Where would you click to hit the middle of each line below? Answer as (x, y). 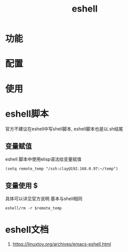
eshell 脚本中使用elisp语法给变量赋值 (43, 159)
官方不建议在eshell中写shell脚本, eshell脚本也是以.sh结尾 (64, 129)
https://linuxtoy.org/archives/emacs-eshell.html (62, 244)
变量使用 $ (21, 186)
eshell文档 (27, 230)
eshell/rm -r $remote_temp (34, 208)
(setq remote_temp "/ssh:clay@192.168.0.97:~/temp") (62, 169)
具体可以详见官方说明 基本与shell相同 (44, 199)
